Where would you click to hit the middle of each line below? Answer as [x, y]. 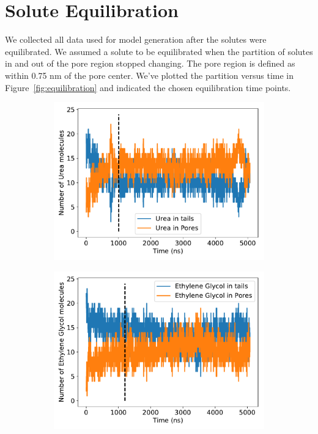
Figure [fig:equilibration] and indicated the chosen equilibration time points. [148, 87]
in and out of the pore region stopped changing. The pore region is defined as [150, 63]
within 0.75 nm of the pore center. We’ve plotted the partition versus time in [150, 75]
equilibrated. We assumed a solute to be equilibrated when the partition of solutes [159, 51]
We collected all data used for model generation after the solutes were [136, 39]
